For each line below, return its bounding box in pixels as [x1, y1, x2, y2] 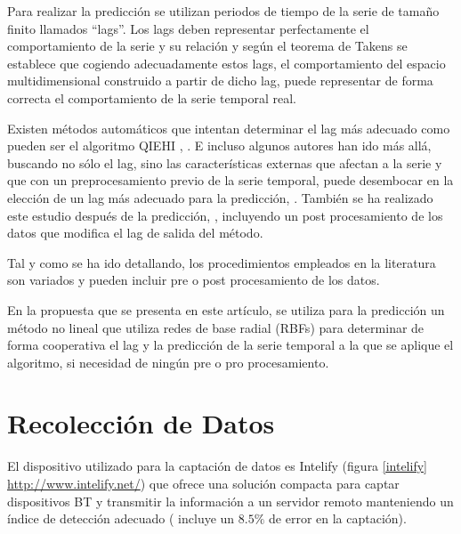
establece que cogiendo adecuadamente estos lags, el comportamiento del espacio [7, 53, 446, 72]
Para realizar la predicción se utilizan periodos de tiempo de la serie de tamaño [7, 2, 440, 20]
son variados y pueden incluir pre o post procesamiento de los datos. [7, 271, 380, 289]
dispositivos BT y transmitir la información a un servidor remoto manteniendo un [7, 491, 454, 510]
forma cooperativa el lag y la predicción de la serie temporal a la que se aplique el [7, 336, 454, 354]
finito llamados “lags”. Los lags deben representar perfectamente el [7, 19, 369, 37]
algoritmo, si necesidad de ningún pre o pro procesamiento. [7, 352, 329, 371]
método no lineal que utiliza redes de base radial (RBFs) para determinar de [7, 318, 425, 336]
